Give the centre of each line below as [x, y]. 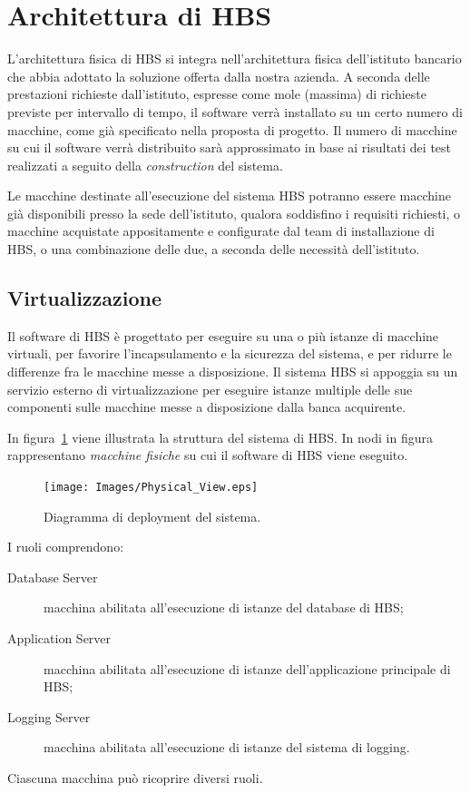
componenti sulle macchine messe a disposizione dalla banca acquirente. [207, 407]
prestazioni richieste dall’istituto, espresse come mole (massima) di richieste [217, 94]
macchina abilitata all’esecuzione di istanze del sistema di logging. [227, 747]
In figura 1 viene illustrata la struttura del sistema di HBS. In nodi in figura [220, 437]
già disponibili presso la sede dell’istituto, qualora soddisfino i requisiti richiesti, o [234, 213]
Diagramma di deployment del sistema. [152, 516]
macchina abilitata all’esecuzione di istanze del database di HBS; [224, 607]
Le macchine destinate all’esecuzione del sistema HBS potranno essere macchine [229, 196]
